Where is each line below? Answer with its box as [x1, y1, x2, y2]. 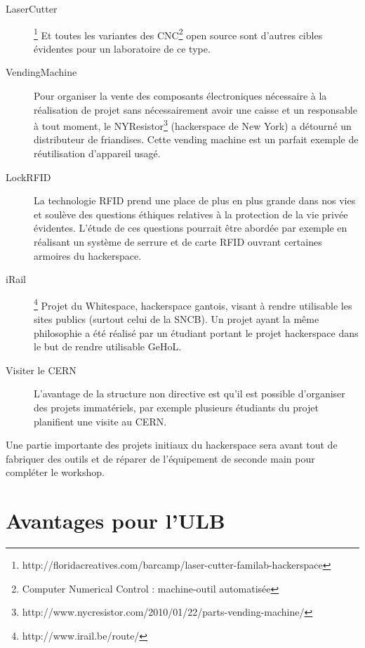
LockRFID [6, 169, 51, 184]
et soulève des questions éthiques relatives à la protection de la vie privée [34, 206, 348, 221]
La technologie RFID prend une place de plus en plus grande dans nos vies [34, 193, 356, 208]
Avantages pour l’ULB [6, 506, 225, 535]
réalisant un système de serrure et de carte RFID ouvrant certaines [34, 234, 322, 249]
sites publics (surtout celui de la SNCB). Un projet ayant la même [34, 312, 319, 326]
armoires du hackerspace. [34, 248, 142, 263]
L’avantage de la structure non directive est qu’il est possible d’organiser [34, 386, 345, 401]
